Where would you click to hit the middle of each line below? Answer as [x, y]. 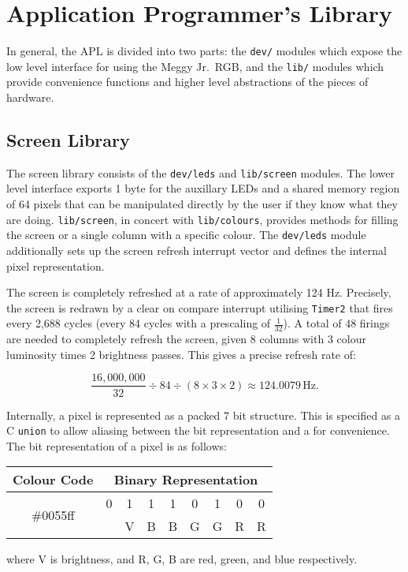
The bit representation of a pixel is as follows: [117, 445]
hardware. [30, 97]
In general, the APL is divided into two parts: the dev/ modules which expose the [204, 51]
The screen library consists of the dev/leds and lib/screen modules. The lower [201, 172]
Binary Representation [186, 480]
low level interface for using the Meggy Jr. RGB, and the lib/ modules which [195, 66]
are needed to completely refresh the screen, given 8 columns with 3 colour [186, 339]
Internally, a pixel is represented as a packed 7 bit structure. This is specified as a [204, 415]
